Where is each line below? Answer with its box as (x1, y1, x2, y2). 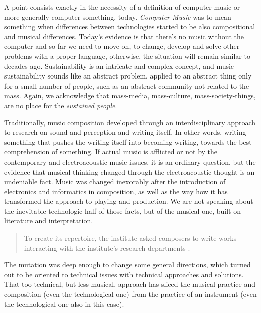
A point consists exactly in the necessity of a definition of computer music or (4, 2, 240, 12)
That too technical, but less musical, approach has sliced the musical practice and (4, 279, 256, 289)
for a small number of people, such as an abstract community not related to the (4, 80, 249, 91)
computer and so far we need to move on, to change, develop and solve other (4, 41, 240, 51)
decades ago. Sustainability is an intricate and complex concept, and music (4, 60, 234, 71)
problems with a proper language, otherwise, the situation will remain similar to (4, 50, 250, 61)
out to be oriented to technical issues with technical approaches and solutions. (4, 269, 244, 279)
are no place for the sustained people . (4, 100, 117, 110)
